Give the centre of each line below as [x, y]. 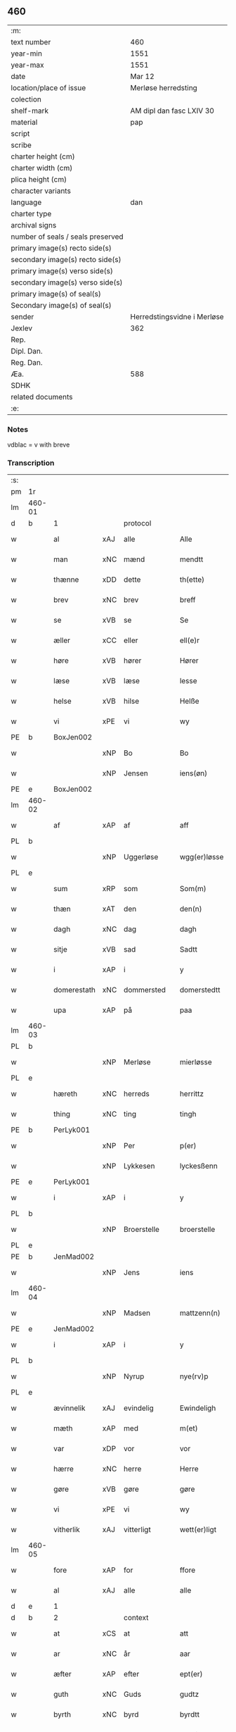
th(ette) [192, 580]
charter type [31, 213]
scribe [21, 145]
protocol [138, 523]
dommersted [145, 990]
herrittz [192, 1094]
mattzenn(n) [200, 1313]
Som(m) [193, 889]
